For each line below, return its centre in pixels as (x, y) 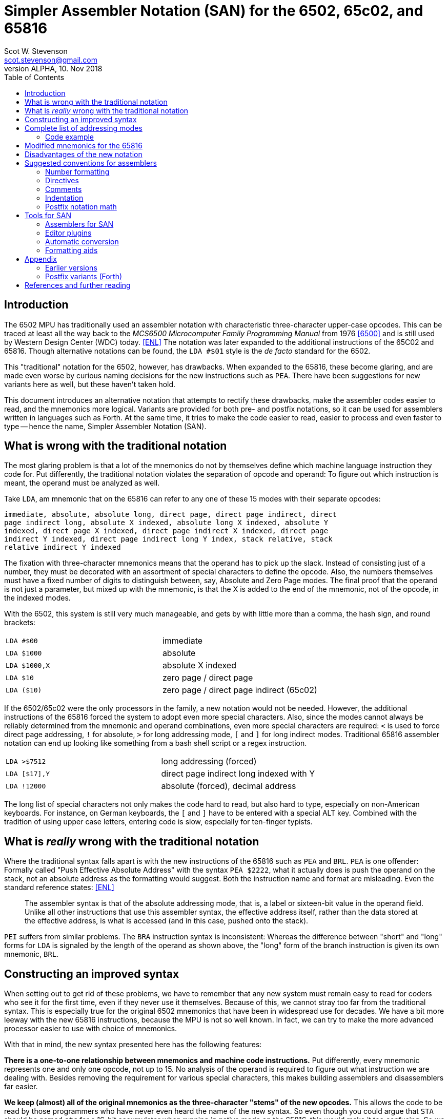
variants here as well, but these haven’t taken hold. (90, 384)
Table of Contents (34, 77)
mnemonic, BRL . (32, 954)
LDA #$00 (22, 641)
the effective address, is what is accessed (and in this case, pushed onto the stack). (167, 921)
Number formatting (77, 171)
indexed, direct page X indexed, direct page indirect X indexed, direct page (166, 531)
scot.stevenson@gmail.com (51, 60)
